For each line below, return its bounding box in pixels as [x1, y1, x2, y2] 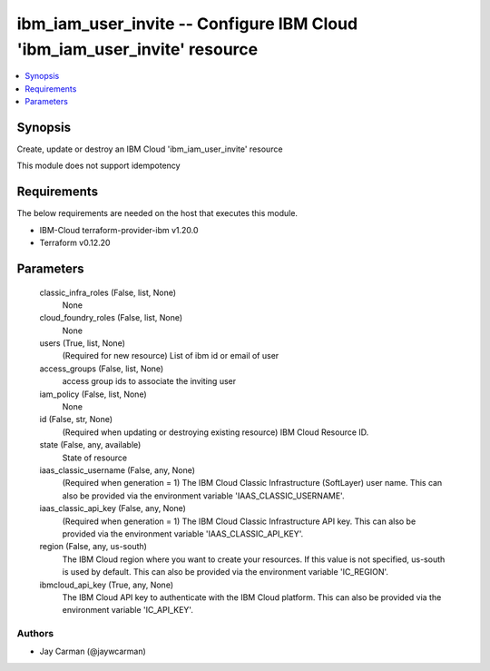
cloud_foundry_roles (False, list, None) [39, 312, 183, 323]
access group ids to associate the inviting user [62, 376, 236, 387]
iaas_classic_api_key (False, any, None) [39, 503, 186, 514]
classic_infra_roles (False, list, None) [39, 287, 177, 298]
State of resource [62, 452, 128, 463]
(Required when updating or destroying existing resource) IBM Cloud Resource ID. [62, 427, 369, 438]
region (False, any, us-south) [39, 541, 147, 552]
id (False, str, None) [39, 414, 113, 425]
